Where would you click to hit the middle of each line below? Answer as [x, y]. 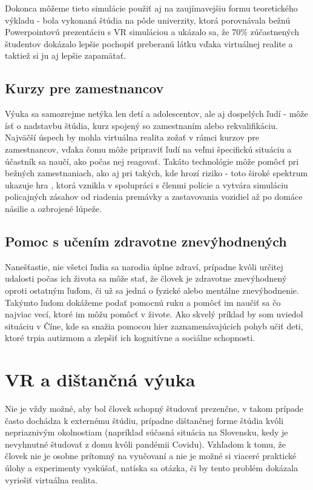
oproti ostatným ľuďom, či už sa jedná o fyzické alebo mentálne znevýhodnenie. [152, 290]
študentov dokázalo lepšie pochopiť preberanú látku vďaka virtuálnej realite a [149, 43]
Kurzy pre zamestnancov [84, 88]
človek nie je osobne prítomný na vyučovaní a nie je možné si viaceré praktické [151, 456]
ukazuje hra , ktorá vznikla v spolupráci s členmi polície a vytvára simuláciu [147, 184]
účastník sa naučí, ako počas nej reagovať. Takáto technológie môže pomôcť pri [152, 161]
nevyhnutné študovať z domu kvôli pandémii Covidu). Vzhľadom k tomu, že [146, 444]
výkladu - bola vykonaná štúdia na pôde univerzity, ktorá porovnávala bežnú [148, 20]
